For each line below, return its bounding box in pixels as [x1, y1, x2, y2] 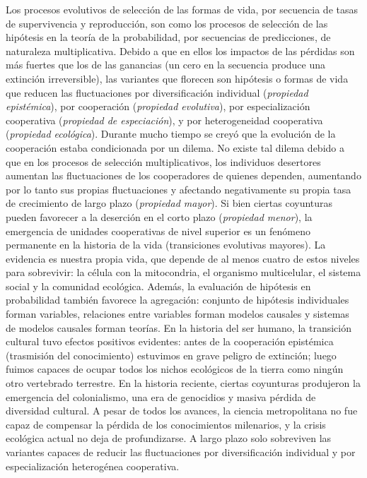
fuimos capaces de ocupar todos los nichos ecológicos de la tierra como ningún [6, 362, 344, 376]
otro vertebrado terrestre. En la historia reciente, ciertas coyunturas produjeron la [6, 376, 361, 390]
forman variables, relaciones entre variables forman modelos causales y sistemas [6, 306, 349, 321]
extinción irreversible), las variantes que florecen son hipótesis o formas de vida [6, 71, 349, 85]
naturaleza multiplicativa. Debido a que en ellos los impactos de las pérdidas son [6, 43, 355, 58]
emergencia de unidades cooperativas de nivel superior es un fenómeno [6, 223, 310, 238]
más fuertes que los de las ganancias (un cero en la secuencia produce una [6, 57, 326, 72]
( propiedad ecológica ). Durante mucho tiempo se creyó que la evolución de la [6, 126, 336, 141]
